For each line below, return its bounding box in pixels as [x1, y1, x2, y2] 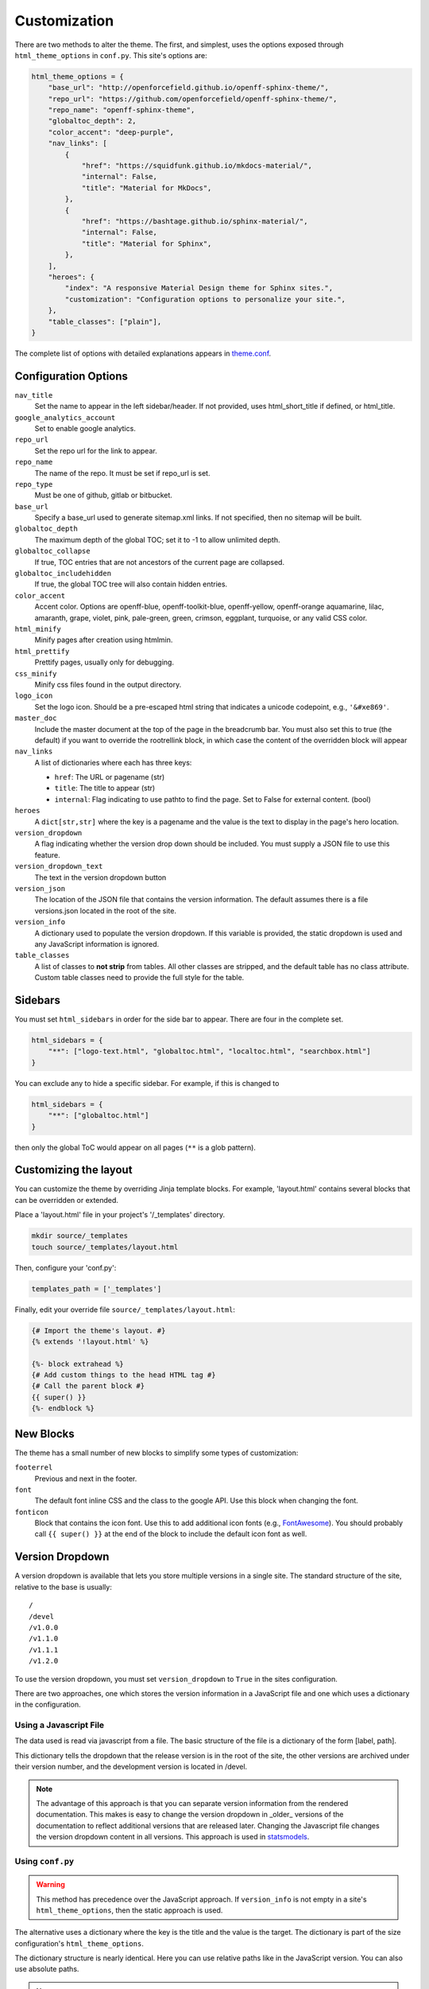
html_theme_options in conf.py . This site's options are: [14, 50, 208, 60]
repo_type [14, 480, 53, 488]
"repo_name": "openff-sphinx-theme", [48, 106, 195, 115]
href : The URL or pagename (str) [54, 773, 165, 782]
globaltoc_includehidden [14, 569, 111, 578]
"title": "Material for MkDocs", [81, 183, 212, 193]
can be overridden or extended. [14, 1195, 119, 1205]
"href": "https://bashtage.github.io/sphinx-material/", [81, 217, 308, 226]
